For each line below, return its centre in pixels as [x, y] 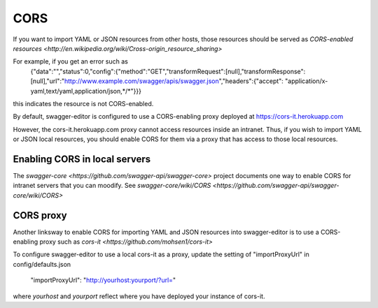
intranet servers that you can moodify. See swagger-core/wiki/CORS [112, 186]
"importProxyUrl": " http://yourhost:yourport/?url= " [103, 280]
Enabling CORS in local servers [82, 159]
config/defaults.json [42, 264]
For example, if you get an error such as [71, 61]
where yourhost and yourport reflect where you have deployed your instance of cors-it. [139, 296]
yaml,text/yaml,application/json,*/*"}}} [86, 91]
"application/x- [306, 81]
